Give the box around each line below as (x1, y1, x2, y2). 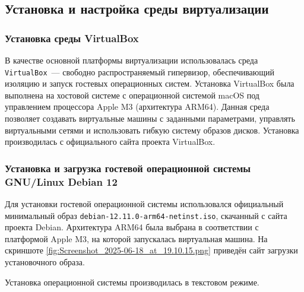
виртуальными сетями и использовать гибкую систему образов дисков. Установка (5, 123, 299, 136)
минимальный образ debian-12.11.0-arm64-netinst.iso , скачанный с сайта (5, 209, 287, 221)
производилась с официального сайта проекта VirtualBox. (5, 135, 216, 148)
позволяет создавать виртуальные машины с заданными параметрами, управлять (5, 112, 295, 125)
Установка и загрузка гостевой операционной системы (5, 160, 251, 175)
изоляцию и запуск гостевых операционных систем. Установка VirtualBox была (5, 77, 294, 90)
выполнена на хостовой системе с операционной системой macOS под (5, 88, 259, 101)
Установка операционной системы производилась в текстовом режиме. (5, 275, 259, 288)
